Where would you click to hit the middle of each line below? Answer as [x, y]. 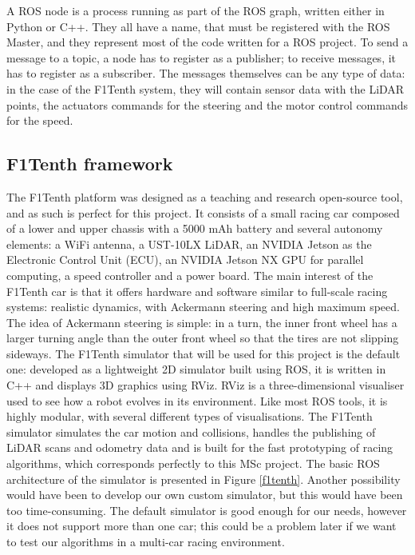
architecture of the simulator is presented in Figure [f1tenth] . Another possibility [204, 479]
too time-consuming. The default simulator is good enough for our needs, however [207, 510]
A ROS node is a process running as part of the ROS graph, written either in [196, 10]
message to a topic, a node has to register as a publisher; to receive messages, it [202, 57]
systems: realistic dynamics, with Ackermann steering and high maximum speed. [203, 307]
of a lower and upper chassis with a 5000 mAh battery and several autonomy [195, 228]
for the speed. [40, 120]
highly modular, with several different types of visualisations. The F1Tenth [190, 416]
